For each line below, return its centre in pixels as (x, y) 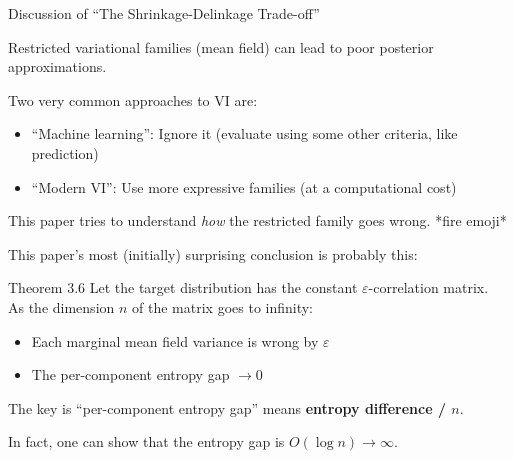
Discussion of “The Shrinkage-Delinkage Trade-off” (164, 13)
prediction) (65, 152)
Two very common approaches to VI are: (133, 99)
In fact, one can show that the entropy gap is (146, 441)
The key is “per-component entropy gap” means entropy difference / (227, 407)
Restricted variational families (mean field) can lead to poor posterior (221, 46)
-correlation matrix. (428, 287)
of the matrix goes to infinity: (223, 306)
